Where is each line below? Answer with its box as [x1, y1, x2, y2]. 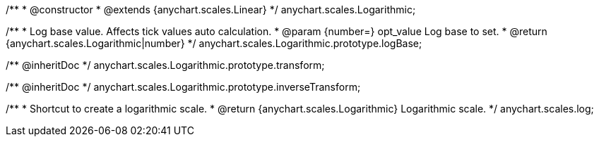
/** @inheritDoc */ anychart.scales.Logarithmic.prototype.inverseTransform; [6, 81, 361, 93]
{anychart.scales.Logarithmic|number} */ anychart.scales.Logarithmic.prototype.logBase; [6, 37, 422, 49]
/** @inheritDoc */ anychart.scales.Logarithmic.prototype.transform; [6, 59, 325, 71]
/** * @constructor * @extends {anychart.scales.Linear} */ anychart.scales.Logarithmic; [6, 4, 416, 15]
